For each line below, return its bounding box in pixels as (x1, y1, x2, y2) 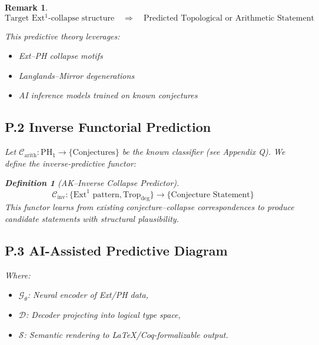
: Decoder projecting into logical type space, (26, 308, 181, 321)
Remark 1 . (5, 1, 48, 13)
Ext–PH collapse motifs (18, 49, 103, 62)
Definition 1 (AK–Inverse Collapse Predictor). (5, 177, 180, 189)
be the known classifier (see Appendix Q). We (122, 145, 285, 158)
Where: (5, 268, 31, 281)
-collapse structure (48, 14, 115, 22)
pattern (92, 190, 119, 199)
